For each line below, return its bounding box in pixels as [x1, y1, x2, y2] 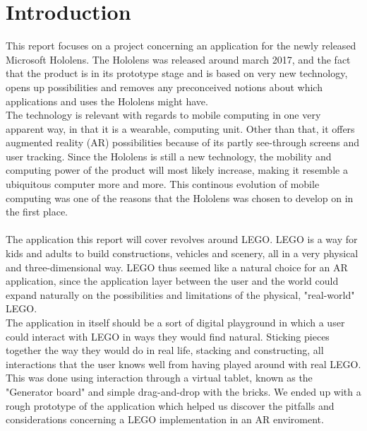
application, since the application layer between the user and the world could [6, 273, 339, 288]
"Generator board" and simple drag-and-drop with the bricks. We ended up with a [6, 384, 361, 398]
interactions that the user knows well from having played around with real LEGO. [6, 356, 361, 371]
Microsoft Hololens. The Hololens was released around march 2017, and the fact [6, 52, 351, 66]
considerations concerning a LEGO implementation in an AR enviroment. [6, 412, 324, 427]
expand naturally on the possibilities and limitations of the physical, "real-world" [6, 287, 355, 302]
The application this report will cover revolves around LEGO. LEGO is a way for [6, 232, 358, 247]
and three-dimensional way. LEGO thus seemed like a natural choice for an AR [6, 259, 348, 274]
